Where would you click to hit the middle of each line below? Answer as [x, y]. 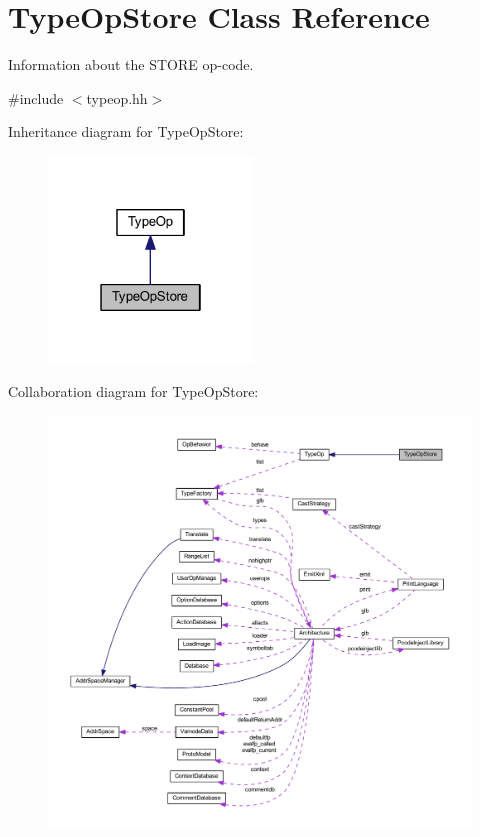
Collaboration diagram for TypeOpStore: [133, 391]
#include [36, 97]
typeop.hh [117, 97]
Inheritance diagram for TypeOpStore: [126, 131]
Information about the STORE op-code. [131, 64]
